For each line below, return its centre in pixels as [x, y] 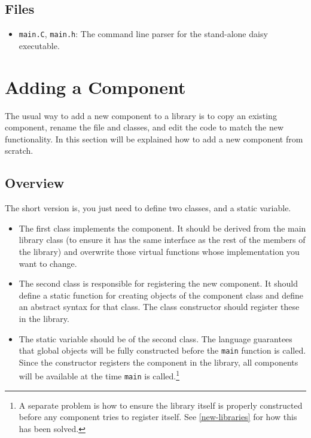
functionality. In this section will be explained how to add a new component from [154, 139]
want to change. [48, 263]
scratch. [19, 150]
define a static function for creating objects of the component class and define [161, 295]
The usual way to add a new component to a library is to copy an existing [141, 115]
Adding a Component [95, 86]
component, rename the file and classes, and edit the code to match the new [144, 127]
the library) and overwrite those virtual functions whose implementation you [159, 251]
